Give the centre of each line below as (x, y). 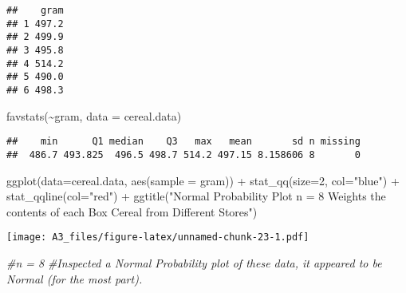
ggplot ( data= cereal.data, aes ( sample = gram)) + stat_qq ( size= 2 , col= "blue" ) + (203, 180)
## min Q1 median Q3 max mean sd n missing (183, 142)
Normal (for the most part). (75, 278)
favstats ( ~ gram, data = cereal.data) (94, 115)
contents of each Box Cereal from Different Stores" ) (132, 211)
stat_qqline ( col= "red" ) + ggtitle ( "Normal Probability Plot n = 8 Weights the (196, 196)
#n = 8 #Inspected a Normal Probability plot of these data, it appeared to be (194, 262)
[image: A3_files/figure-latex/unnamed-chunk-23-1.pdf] (158, 238)
